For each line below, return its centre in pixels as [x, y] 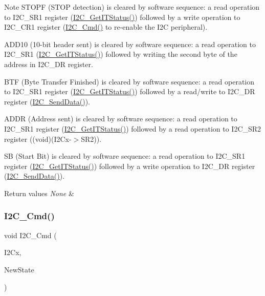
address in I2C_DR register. [49, 64]
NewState [19, 269]
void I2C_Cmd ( [30, 235]
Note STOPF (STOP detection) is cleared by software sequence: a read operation [132, 7]
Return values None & [39, 193]
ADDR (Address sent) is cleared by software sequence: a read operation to [121, 119]
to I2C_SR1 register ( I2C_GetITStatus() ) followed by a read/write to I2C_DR [130, 91]
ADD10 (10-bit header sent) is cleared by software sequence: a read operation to [130, 44]
